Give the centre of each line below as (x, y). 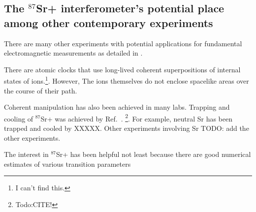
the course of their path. (41, 90)
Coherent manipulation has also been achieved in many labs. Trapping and (117, 107)
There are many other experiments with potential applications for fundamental (123, 43)
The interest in (26, 154)
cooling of (19, 118)
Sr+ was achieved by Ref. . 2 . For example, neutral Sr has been (136, 118)
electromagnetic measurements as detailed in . (73, 53)
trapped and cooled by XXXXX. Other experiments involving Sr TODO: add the (127, 128)
